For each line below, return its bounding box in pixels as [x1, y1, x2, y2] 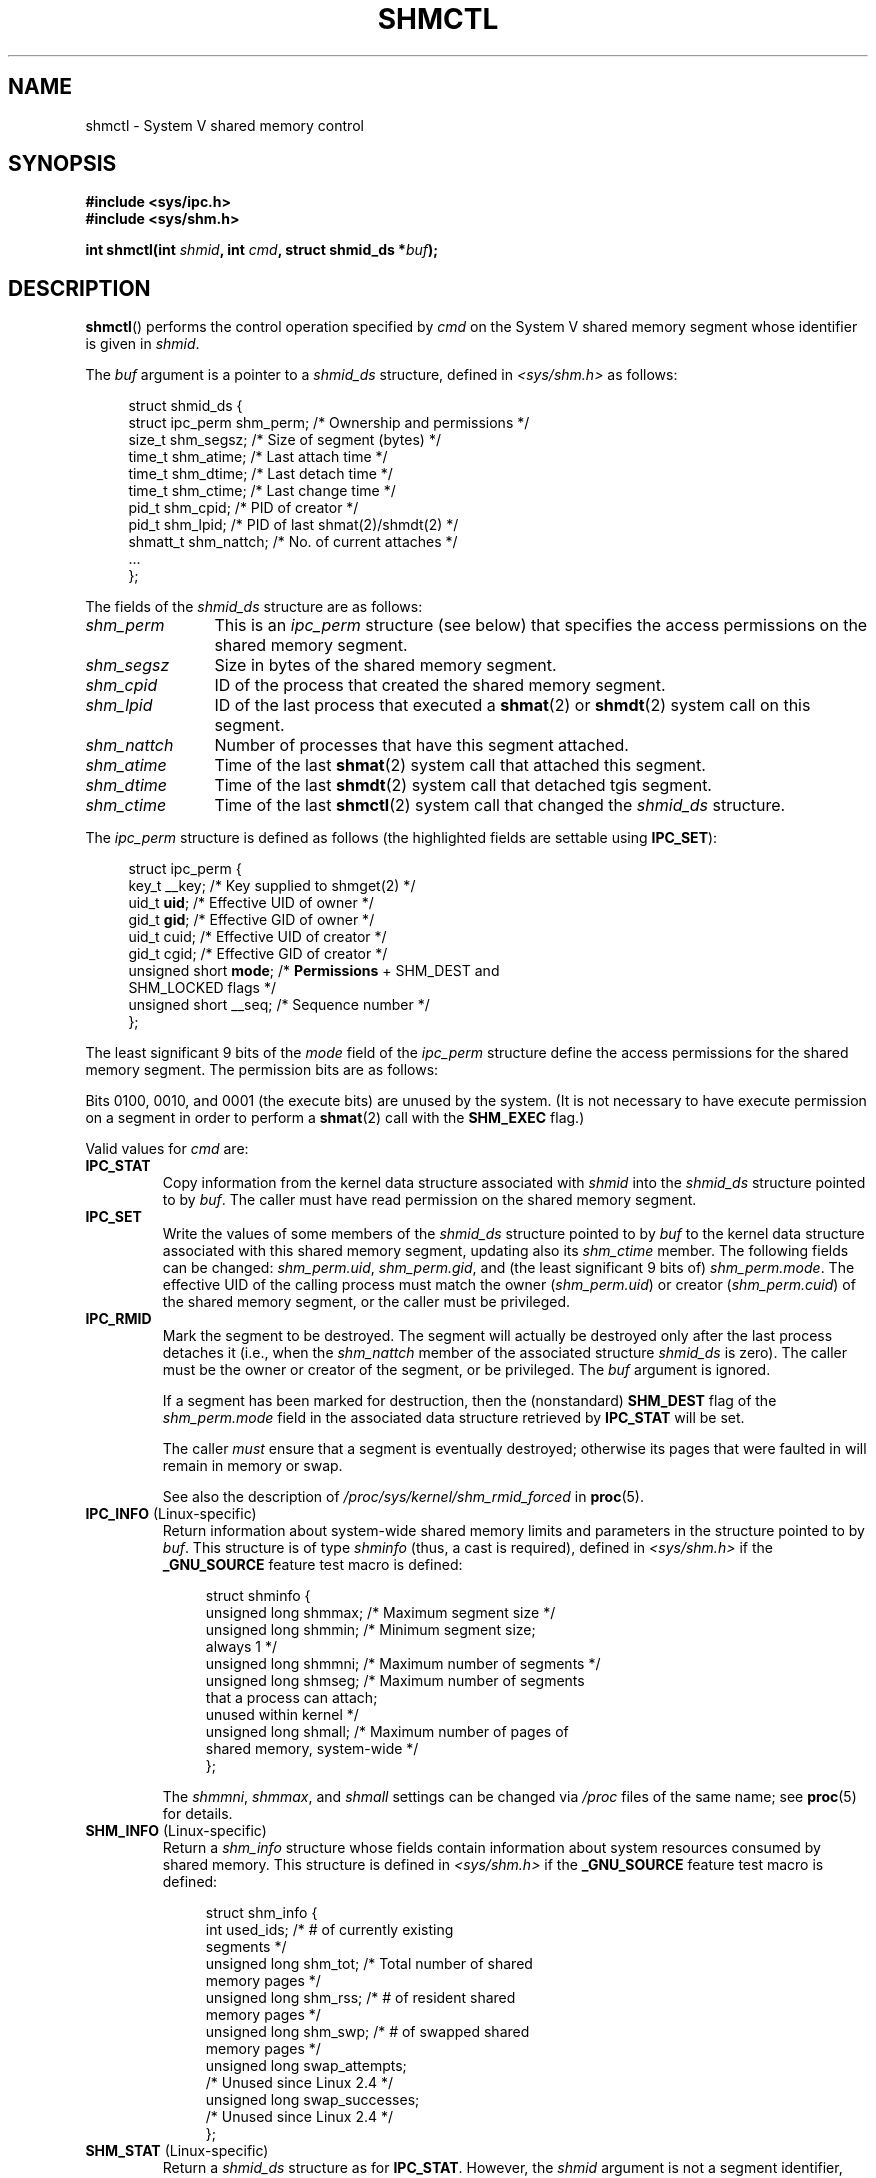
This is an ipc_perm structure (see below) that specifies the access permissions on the [214, 615, 868, 636]
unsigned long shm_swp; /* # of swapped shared [205, 2023, 530, 2041]
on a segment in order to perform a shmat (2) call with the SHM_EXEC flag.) [85, 1109, 585, 1127]
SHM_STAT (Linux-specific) [85, 2142, 269, 2160]
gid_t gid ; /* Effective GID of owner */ [128, 911, 375, 929]
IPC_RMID [85, 1310, 152, 1328]
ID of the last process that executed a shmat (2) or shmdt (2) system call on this [214, 695, 811, 716]
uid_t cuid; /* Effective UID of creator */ [128, 928, 387, 946]
